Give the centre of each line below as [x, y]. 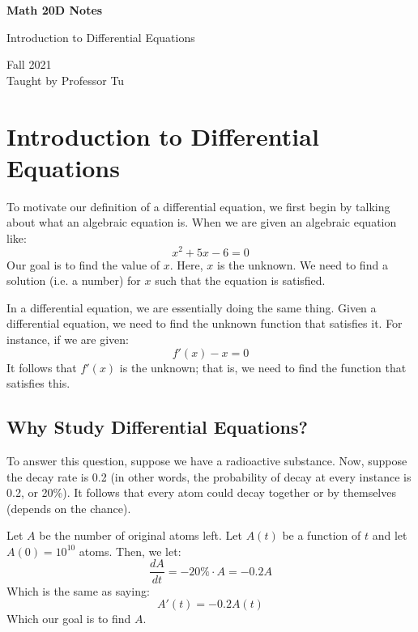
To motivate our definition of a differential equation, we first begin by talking [198, 206]
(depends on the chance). [69, 508]
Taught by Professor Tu [66, 80]
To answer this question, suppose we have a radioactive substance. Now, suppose [207, 460]
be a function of [322, 535]
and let [390, 535]
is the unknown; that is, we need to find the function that [263, 367]
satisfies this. [38, 383]
